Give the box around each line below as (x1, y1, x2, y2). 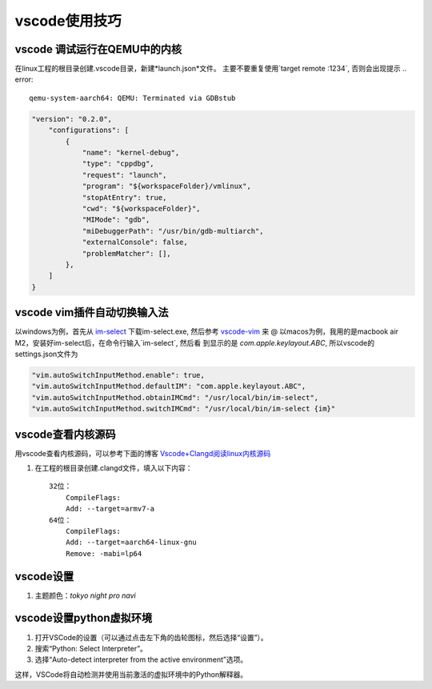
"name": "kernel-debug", (82, 148, 180, 157)
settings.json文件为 (14, 349, 78, 359)
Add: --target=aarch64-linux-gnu (65, 538, 198, 547)
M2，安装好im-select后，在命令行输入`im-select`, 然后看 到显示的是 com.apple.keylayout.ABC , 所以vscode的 (14, 338, 375, 347)
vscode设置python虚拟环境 (14, 611, 152, 625)
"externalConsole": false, (82, 238, 188, 247)
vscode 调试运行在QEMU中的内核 (14, 42, 182, 56)
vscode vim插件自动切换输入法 (14, 306, 169, 319)
